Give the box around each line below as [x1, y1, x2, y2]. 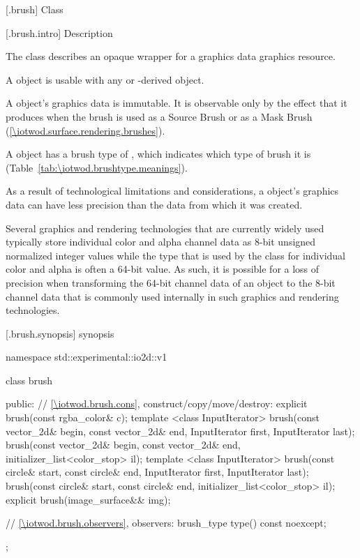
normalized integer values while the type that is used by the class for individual [6, 248, 346, 262]
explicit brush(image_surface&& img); [6, 492, 171, 506]
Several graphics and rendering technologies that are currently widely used [6, 220, 324, 235]
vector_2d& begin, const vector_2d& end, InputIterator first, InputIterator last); [6, 423, 355, 438]
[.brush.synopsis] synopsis [6, 326, 114, 340]
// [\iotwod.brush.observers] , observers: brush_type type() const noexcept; [6, 515, 327, 530]
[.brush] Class [6, 2, 63, 16]
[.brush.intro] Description [6, 25, 113, 40]
